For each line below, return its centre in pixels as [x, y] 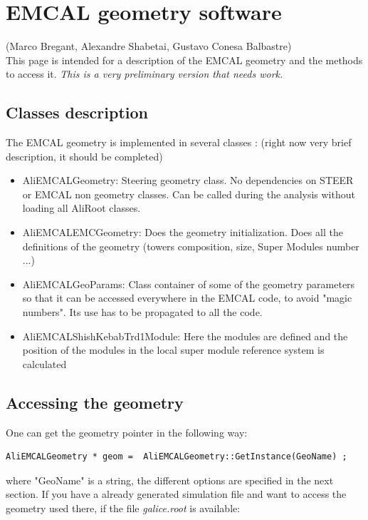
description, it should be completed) [84, 156]
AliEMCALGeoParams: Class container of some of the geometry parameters [189, 284]
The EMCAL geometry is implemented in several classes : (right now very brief [179, 142]
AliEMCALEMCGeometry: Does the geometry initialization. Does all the [183, 232]
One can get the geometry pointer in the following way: [127, 432]
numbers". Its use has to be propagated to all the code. [142, 312]
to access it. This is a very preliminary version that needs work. [144, 74]
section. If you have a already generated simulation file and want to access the [176, 494]
